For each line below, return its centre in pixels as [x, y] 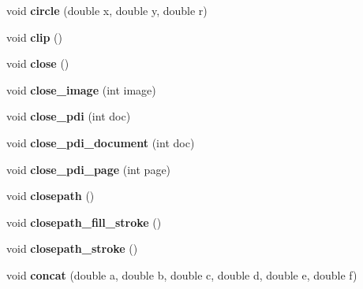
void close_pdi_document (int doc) [101, 142]
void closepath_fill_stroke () [84, 222]
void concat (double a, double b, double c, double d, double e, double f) [182, 274]
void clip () [34, 37]
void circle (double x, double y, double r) [107, 10]
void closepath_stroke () [72, 248]
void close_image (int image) [81, 89]
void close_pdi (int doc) [69, 116]
